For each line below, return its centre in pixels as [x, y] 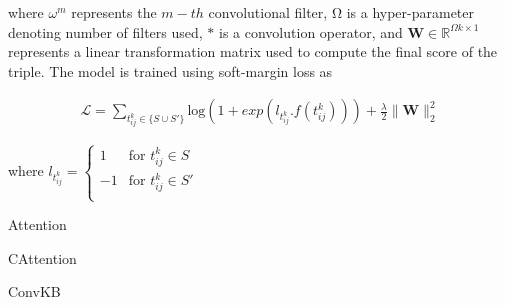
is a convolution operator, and [311, 31]
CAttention [42, 257]
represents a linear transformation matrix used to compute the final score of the [253, 51]
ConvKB [34, 291]
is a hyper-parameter [410, 12]
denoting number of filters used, [105, 31]
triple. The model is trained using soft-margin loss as [170, 70]
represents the [114, 12]
